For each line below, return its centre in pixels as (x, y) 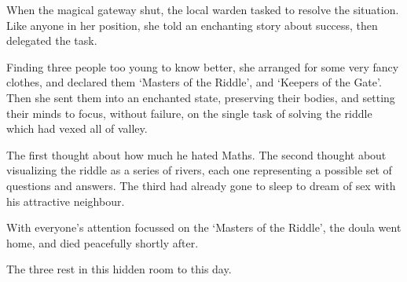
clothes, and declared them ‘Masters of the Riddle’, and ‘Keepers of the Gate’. (194, 82)
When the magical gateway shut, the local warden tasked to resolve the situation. (203, 9)
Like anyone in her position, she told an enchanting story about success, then (192, 25)
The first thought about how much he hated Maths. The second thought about (196, 154)
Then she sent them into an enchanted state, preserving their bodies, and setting (201, 97)
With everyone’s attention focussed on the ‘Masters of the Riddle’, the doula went (204, 227)
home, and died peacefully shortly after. (103, 242)
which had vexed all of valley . (77, 128)
